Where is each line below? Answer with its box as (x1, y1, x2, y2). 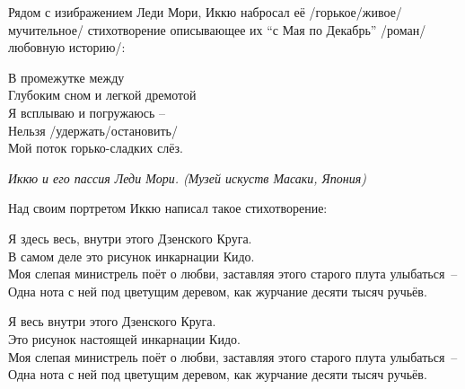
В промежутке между (8, 67, 125, 86)
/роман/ (381, 20, 426, 39)
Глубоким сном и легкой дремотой (8, 85, 197, 104)
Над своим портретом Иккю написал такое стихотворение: (8, 199, 328, 217)
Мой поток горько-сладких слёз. (8, 138, 183, 157)
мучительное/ (8, 20, 83, 39)
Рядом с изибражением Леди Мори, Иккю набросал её (8, 3, 305, 21)
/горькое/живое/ (309, 3, 402, 21)
